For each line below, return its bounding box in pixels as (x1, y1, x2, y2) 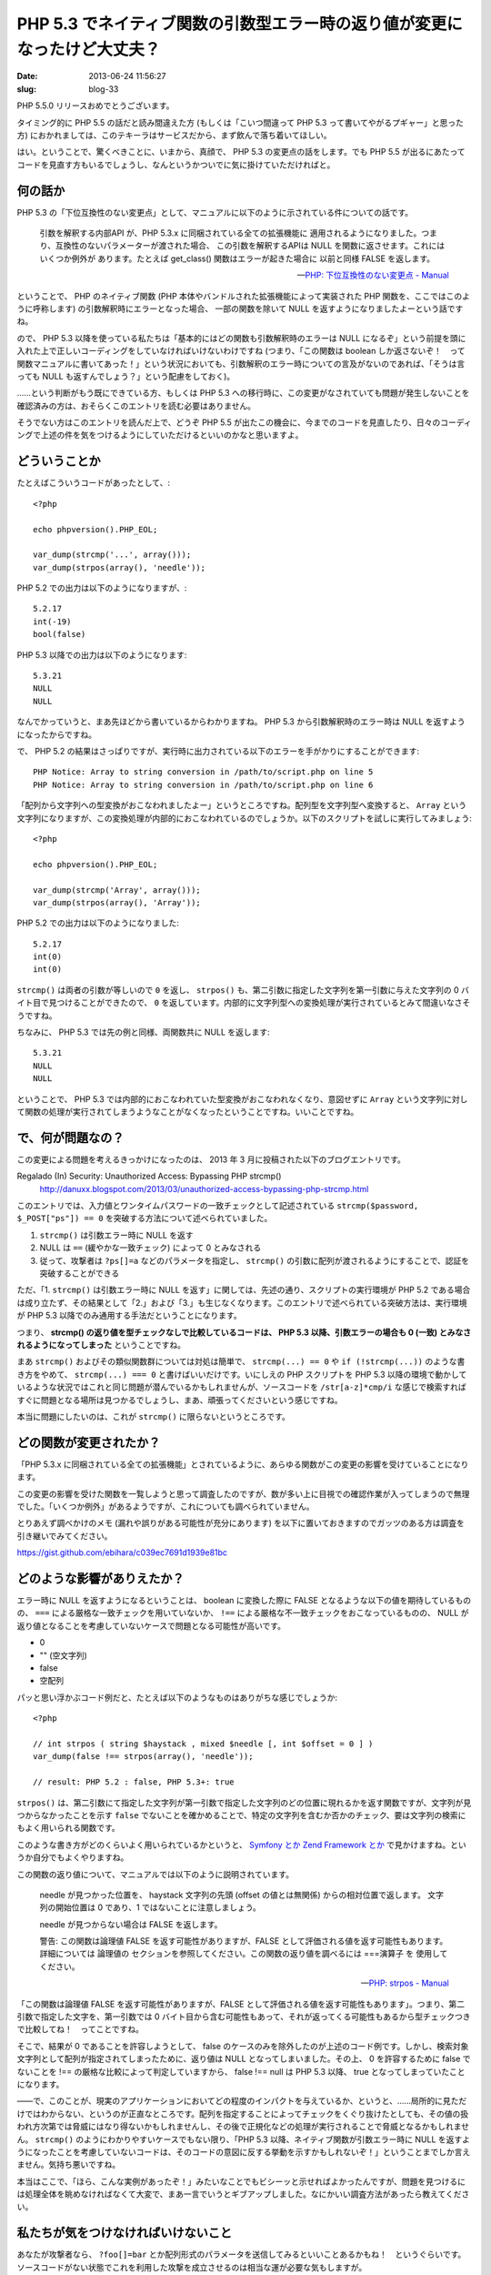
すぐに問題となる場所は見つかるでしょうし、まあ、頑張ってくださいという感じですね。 (16, 1394, 343, 1405)
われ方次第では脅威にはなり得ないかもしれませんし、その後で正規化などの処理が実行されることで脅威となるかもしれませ (16, 2121, 470, 2132)
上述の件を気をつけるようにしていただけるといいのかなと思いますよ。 (40, 430, 304, 440)
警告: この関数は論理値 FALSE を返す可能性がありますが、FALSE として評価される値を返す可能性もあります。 (39, 1936, 448, 1946)
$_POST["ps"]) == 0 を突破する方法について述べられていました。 (16, 1213, 273, 1224)
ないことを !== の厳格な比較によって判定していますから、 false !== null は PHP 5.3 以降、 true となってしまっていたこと (16, 2066, 466, 2077)
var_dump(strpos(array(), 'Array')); (33, 897, 202, 907)
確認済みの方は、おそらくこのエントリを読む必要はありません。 (16, 400, 256, 411)
